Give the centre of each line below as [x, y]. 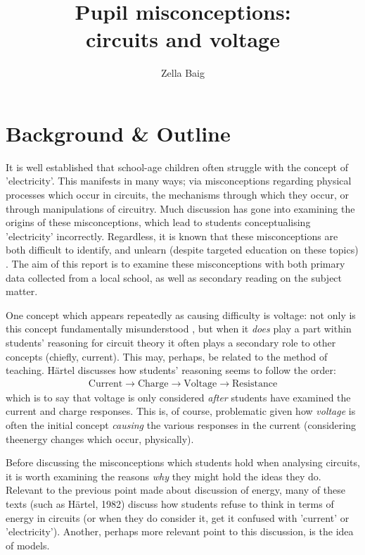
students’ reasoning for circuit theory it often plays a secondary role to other [171, 342]
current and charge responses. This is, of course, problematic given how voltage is [181, 411]
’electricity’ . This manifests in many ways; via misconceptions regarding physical [179, 181]
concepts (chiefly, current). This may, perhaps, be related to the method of [167, 356]
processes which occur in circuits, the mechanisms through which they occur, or [177, 195]
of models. [28, 545]
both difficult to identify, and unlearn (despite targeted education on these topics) [182, 250]
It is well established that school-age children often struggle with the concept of [177, 167]
